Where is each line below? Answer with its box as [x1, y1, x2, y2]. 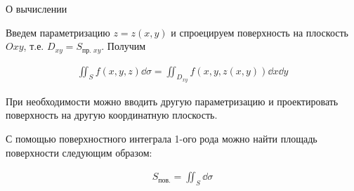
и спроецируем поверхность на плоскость [171, 25, 348, 39]
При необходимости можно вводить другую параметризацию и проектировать [6, 93, 339, 108]
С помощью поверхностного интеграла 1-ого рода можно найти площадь [6, 131, 317, 146]
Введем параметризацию [6, 25, 110, 39]
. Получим [101, 39, 146, 53]
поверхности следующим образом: [6, 145, 152, 159]
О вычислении [6, 1, 67, 15]
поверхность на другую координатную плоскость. [6, 107, 218, 122]
